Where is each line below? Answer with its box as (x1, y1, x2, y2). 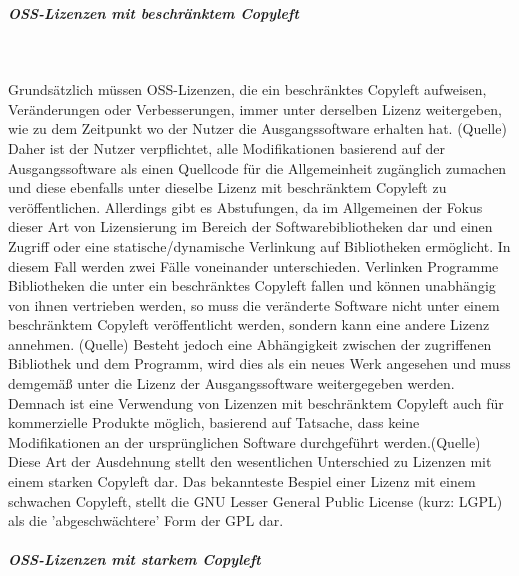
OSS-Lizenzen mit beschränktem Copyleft (8, 2, 299, 23)
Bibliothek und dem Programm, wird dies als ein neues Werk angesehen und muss (8, 353, 511, 374)
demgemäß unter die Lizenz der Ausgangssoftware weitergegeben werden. (8, 373, 455, 394)
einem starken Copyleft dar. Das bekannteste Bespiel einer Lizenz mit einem (8, 471, 476, 492)
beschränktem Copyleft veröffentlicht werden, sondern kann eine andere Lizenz (8, 314, 490, 335)
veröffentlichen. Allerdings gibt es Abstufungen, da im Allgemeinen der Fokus (8, 196, 483, 217)
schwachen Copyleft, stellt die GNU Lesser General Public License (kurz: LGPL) (8, 490, 503, 511)
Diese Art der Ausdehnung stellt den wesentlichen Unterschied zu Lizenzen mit (8, 451, 492, 472)
